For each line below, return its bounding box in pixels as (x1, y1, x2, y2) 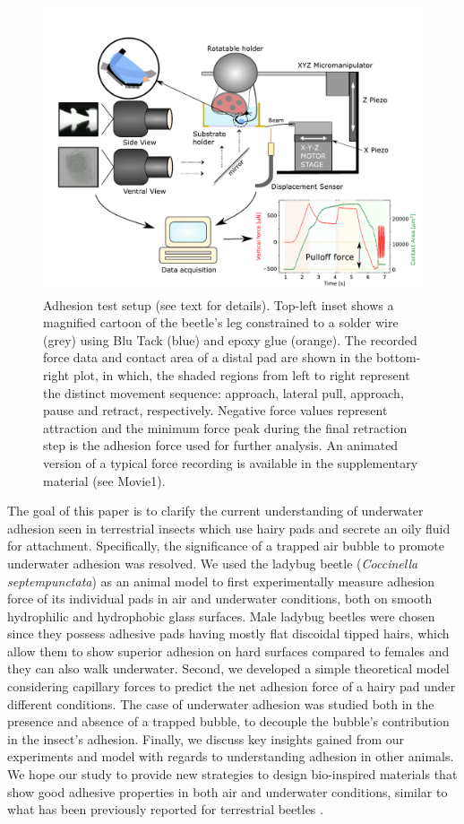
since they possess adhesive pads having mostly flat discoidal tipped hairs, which (7, 624, 450, 643)
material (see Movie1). (43, 471, 166, 490)
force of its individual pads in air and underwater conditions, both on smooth (7, 589, 433, 608)
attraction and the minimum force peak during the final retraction (43, 418, 408, 437)
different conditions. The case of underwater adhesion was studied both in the (7, 694, 434, 713)
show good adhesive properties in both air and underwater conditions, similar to (7, 782, 448, 801)
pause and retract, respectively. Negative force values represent (43, 401, 388, 420)
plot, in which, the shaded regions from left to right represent (73, 365, 410, 384)
